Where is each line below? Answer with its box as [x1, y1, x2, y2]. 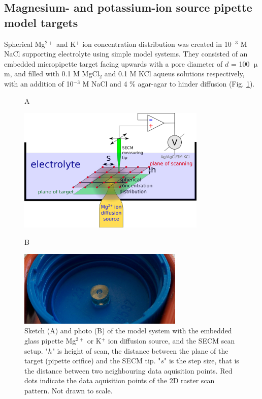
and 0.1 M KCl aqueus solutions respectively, [104, 68, 245, 79]
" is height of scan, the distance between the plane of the [52, 345, 228, 356]
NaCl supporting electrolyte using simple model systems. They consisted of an [4, 48, 248, 59]
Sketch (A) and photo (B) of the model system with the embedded [24, 325, 232, 336]
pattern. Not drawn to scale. [24, 385, 113, 395]
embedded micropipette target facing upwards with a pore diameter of [4, 58, 223, 69]
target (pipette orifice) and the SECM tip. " [24, 355, 161, 366]
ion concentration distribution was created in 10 [82, 38, 232, 49]
